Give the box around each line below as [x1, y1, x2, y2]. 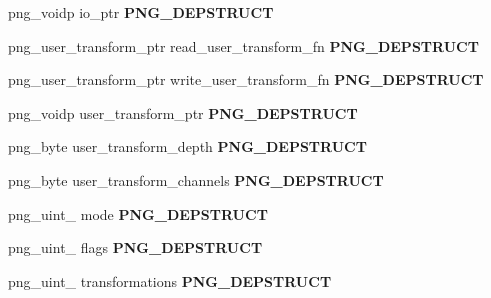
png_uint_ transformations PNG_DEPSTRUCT [8, 270, 332, 291]
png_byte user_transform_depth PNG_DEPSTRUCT [8, 136, 367, 157]
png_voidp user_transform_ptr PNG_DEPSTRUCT [8, 102, 358, 123]
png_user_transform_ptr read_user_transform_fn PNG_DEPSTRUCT [8, 35, 479, 56]
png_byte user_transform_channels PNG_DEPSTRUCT [8, 169, 384, 190]
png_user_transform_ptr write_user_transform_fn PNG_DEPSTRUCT [8, 69, 484, 90]
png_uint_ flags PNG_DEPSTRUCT [8, 237, 263, 258]
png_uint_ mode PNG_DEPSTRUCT [8, 203, 268, 224]
